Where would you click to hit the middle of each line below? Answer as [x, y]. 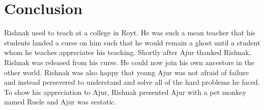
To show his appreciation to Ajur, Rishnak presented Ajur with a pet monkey [125, 92]
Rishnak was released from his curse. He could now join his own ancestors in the [129, 62]
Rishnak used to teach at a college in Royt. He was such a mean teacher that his [130, 33]
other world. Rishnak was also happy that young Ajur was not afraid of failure [127, 72]
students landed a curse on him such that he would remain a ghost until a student [132, 42]
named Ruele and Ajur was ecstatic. [60, 102]
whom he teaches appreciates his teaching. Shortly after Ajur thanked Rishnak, [128, 52]
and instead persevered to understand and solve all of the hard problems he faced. [132, 82]
